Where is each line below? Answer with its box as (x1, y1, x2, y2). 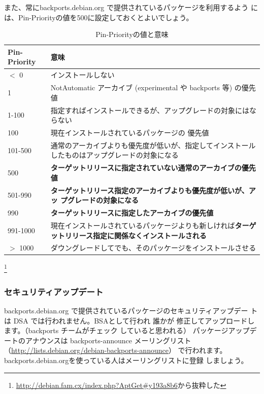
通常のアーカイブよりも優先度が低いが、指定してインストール (50, 139, 256, 150)
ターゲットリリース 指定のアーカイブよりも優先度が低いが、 (50, 185, 249, 195)
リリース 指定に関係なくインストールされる (64, 230, 207, 240)
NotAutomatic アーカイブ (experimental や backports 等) (50, 82, 233, 93)
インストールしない (50, 69, 115, 80)
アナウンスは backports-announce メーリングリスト (25, 335, 191, 345)
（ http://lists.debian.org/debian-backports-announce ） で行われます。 (4, 345, 227, 355)
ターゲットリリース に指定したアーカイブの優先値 (50, 207, 214, 218)
